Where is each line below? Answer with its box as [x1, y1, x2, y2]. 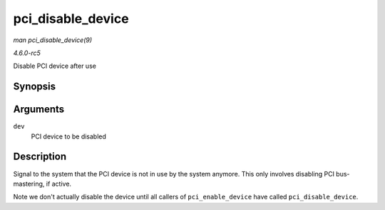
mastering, [13, 179, 45, 188]
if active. [46, 179, 71, 188]
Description [13, 151, 67, 163]
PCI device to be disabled [31, 132, 107, 141]
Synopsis [13, 81, 56, 93]
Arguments [13, 104, 65, 116]
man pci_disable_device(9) [13, 36, 93, 44]
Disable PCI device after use [13, 61, 96, 71]
